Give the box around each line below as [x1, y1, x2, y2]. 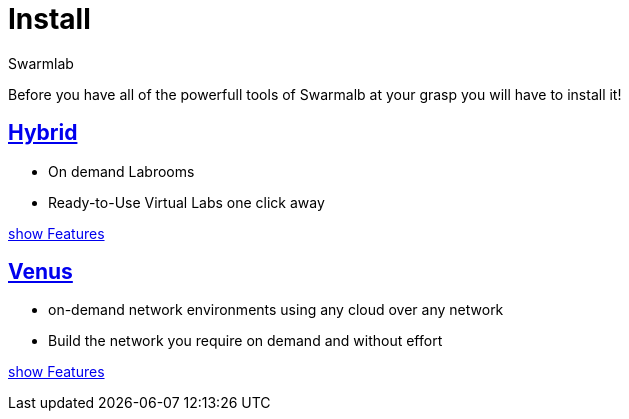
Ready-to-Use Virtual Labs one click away [48, 193, 325, 211]
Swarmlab [8, 54, 74, 72]
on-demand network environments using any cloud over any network [48, 301, 504, 319]
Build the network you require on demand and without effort [48, 332, 443, 350]
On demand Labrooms [48, 162, 195, 180]
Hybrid [8, 120, 78, 146]
